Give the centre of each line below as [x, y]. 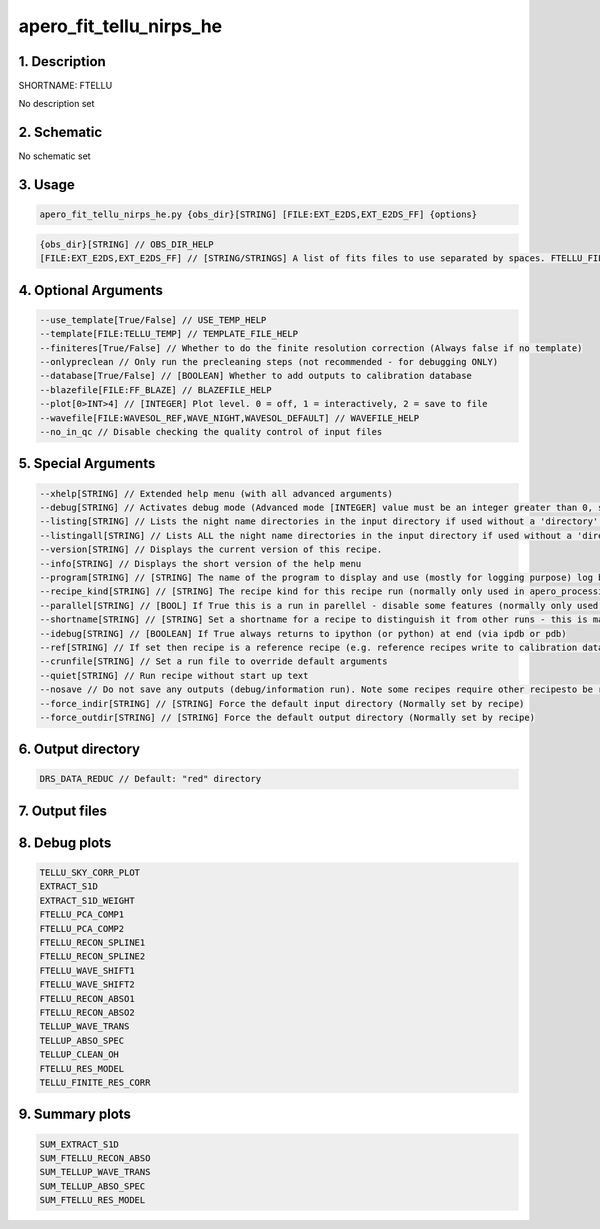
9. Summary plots [75, 1114]
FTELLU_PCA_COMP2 [82, 928]
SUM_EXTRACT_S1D [79, 1144]
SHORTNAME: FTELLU [65, 86]
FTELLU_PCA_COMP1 [82, 914]
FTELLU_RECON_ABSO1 [87, 998]
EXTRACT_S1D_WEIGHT [87, 900]
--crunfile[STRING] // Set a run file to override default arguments [213, 661]
